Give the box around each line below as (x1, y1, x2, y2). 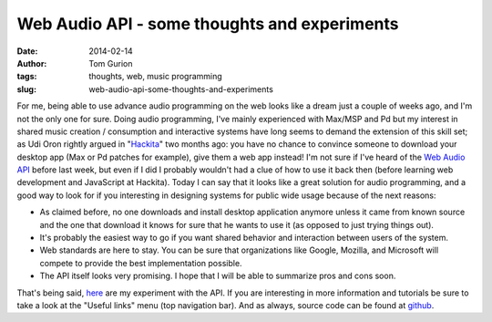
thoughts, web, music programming (88, 71, 222, 82)
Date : (16, 46, 38, 57)
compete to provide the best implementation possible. (39, 257, 242, 268)
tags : (16, 71, 37, 82)
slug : (16, 83, 36, 95)
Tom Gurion (88, 57, 133, 68)
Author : (16, 57, 47, 68)
